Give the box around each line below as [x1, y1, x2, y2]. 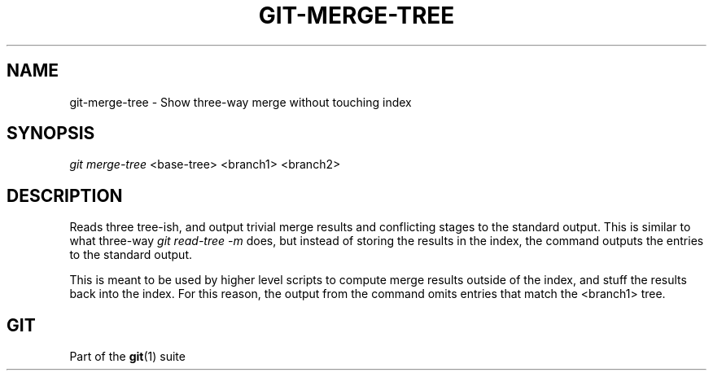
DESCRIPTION [7, 185, 123, 206]
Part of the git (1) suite [69, 349, 186, 364]
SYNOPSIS [7, 123, 95, 144]
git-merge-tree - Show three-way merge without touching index [69, 94, 412, 109]
